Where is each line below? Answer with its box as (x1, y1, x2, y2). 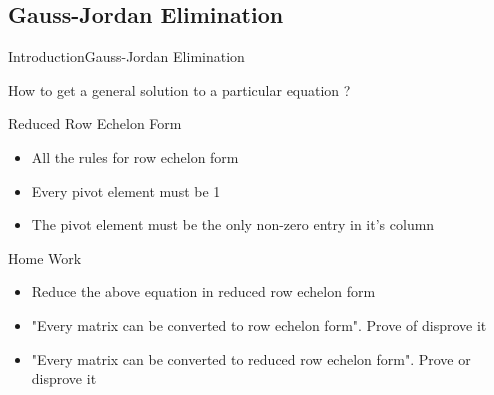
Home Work (8, 247, 82, 268)
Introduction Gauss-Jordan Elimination (8, 46, 245, 67)
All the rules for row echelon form (31, 146, 239, 167)
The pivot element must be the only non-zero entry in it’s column (31, 214, 435, 235)
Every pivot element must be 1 (31, 180, 221, 201)
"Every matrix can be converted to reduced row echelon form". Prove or (31, 348, 471, 369)
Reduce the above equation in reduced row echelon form (31, 281, 376, 302)
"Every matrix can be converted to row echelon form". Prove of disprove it (31, 314, 487, 335)
